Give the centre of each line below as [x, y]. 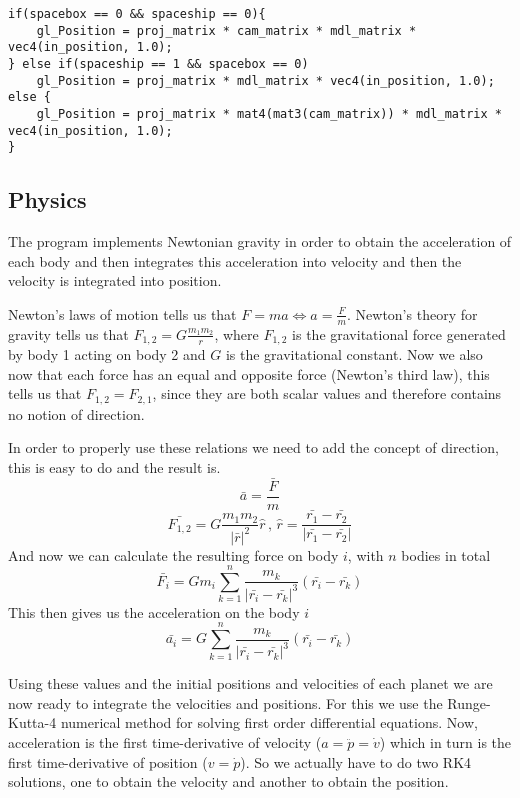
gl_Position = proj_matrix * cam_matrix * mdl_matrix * [226, 30]
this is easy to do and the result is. [114, 467]
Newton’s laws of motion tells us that [122, 313]
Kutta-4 [32, 722]
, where [236, 333]
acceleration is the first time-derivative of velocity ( [165, 741]
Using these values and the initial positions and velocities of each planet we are [250, 683]
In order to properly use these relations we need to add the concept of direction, [253, 447]
